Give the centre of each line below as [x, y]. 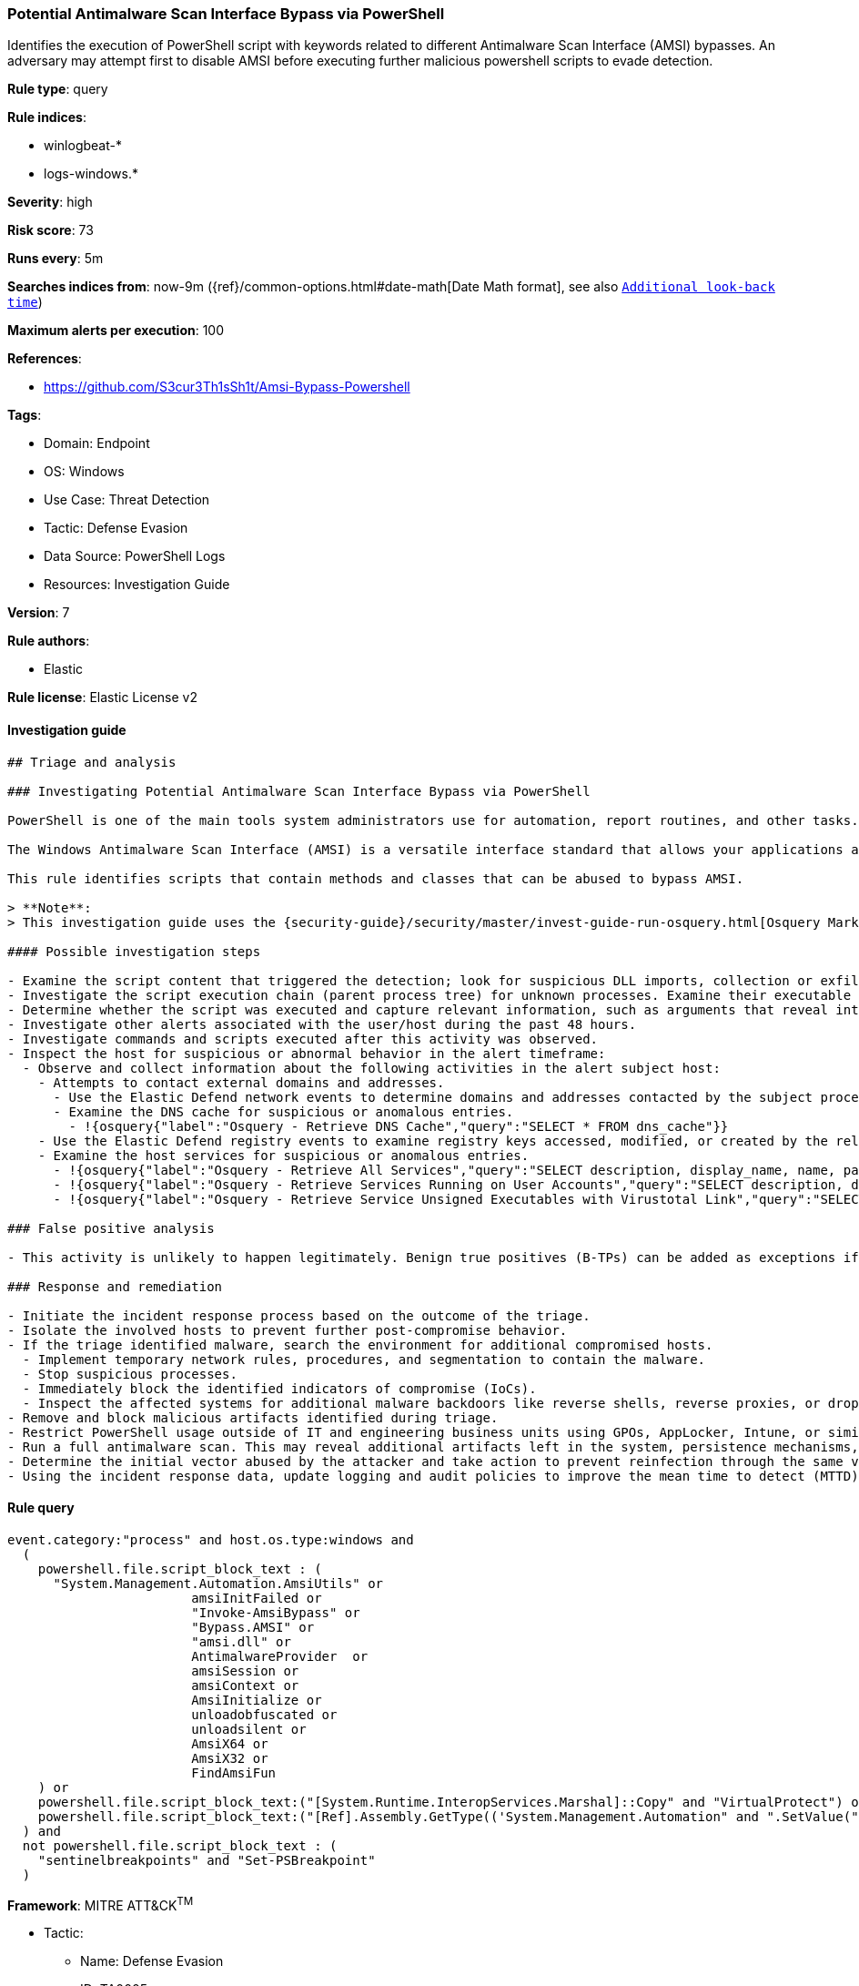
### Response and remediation [115, 1286]
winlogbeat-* [83, 146]
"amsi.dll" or [241, 1641]
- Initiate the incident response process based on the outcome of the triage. [299, 1315]
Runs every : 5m [56, 259]
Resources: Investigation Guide [137, 585]
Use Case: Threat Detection [127, 500]
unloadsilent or [249, 1729]
